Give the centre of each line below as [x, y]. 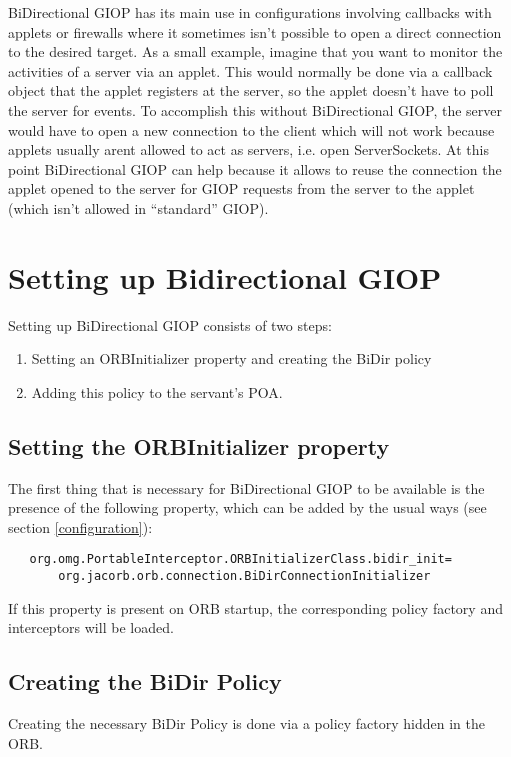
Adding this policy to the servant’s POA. [157, 391]
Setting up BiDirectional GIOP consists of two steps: [170, 324]
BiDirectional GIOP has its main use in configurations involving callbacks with [250, 12]
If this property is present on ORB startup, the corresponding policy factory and [255, 607]
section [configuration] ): [80, 526]
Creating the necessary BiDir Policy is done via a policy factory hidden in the [246, 723]
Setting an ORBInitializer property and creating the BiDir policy [231, 358]
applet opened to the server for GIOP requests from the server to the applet [241, 188]
